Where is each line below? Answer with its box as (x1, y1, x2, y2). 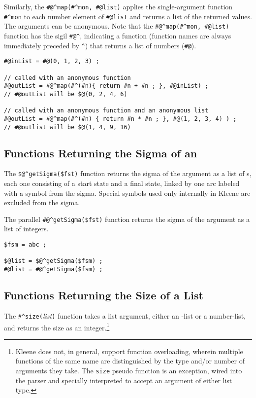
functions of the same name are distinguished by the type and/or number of (15, 356, 245, 366)
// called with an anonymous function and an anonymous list (4, 107, 209, 114)
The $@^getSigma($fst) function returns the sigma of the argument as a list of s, (4, 168, 252, 179)
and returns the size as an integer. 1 (4, 321, 110, 332)
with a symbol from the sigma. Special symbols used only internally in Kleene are (4, 187, 251, 198)
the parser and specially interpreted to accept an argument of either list (15, 375, 232, 385)
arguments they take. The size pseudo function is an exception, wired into (15, 365, 242, 375)
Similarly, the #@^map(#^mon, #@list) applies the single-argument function (4, 1, 233, 11)
